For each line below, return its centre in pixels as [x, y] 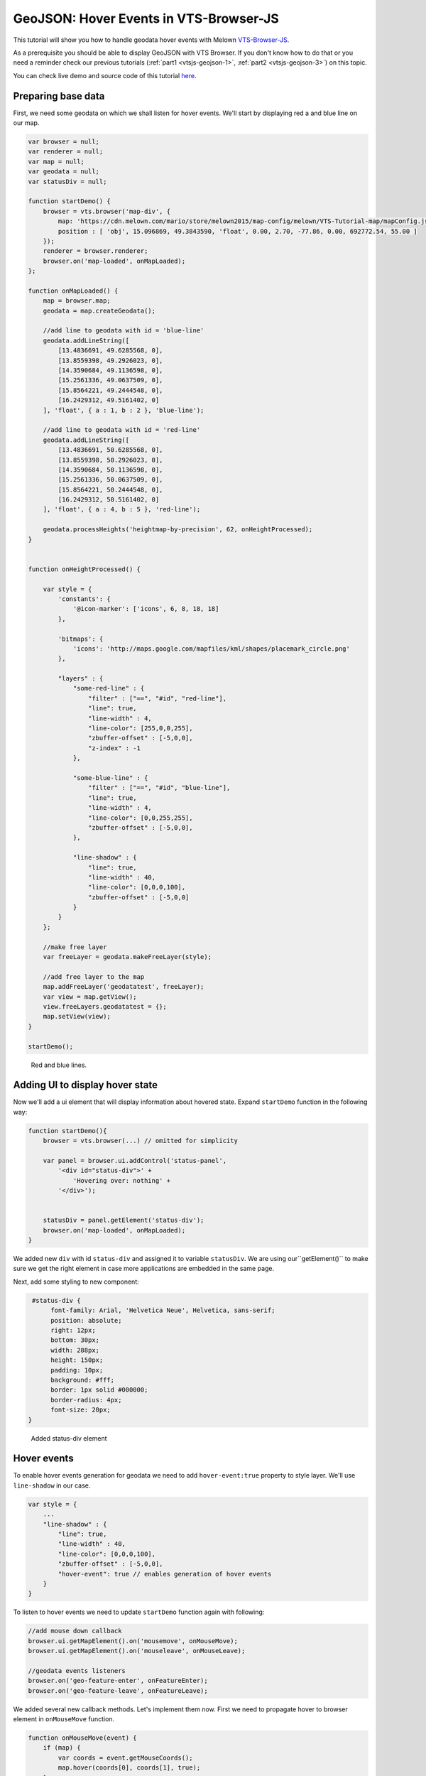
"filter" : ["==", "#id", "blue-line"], [159, 788]
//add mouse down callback [75, 1631]
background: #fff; [83, 1380]
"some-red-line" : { [109, 688]
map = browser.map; [77, 301]
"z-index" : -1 [114, 748]
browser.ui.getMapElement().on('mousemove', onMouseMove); [133, 1641]
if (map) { [62, 1748]
